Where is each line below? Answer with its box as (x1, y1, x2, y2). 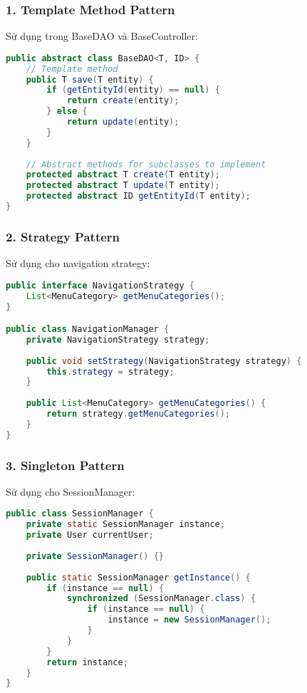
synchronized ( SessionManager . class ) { (66, 593, 256, 604)
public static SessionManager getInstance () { (26, 572, 251, 583)
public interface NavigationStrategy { (6, 280, 194, 291)
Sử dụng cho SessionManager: (6, 484, 135, 499)
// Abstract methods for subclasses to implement (26, 159, 266, 170)
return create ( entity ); (66, 95, 179, 106)
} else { (46, 106, 88, 117)
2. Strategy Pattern (6, 227, 120, 245)
